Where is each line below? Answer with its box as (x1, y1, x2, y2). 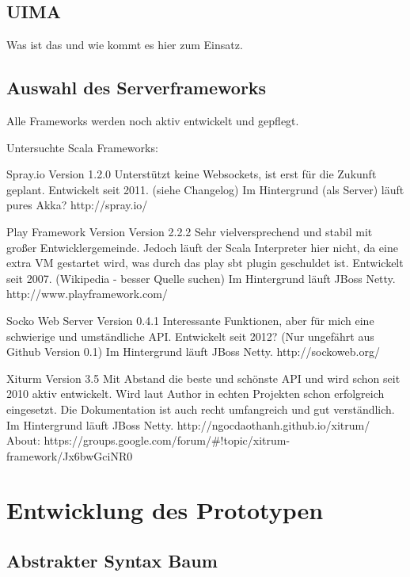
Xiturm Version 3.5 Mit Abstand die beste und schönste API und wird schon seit (6, 369, 401, 386)
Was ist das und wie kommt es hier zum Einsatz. (6, 36, 243, 53)
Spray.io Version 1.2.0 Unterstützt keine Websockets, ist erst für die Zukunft (6, 166, 377, 182)
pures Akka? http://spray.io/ (6, 197, 148, 213)
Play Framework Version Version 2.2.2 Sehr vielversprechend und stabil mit (6, 223, 373, 239)
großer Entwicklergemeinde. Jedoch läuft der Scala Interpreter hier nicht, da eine (6, 239, 398, 255)
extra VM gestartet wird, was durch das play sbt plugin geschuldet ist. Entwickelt (6, 254, 404, 271)
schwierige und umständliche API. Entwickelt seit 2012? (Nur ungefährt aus (6, 327, 374, 344)
